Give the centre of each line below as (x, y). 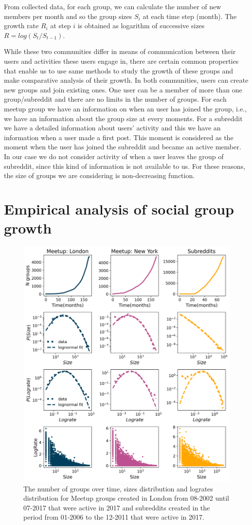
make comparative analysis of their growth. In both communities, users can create (126, 80)
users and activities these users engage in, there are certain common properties (121, 61)
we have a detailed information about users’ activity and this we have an (112, 128)
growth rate (21, 26)
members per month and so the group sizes (68, 16)
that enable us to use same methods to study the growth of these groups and (119, 70)
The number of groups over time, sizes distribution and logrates (118, 488)
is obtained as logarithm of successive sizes (141, 26)
